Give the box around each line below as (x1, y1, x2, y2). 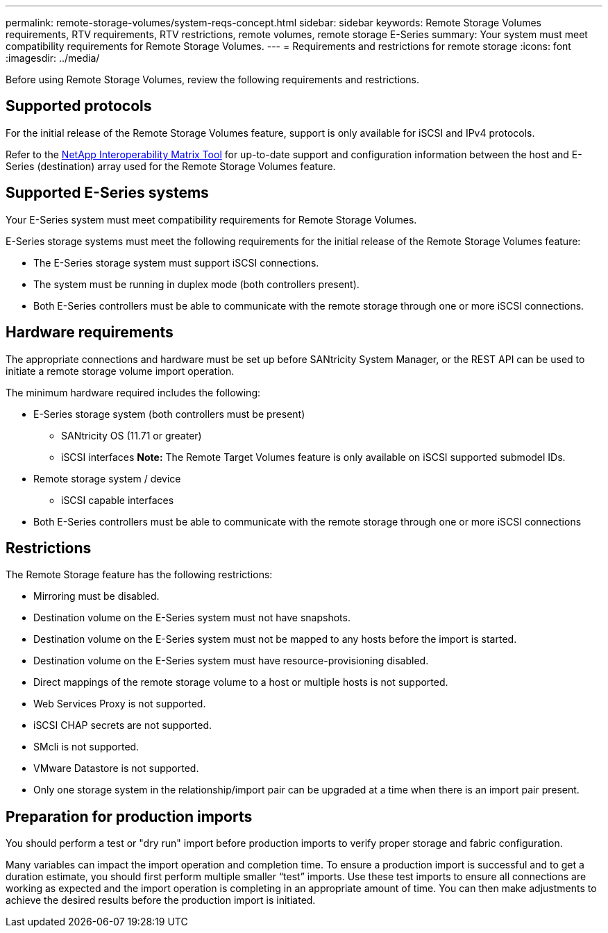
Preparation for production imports (6, 807, 253, 825)
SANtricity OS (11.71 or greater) (61, 429, 202, 442)
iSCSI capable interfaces (61, 494, 174, 506)
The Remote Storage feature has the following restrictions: (6, 569, 273, 581)
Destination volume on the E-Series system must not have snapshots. (33, 612, 351, 624)
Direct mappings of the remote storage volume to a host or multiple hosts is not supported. (33, 676, 448, 689)
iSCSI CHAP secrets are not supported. (33, 719, 212, 732)
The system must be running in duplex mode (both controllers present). (33, 278, 360, 290)
